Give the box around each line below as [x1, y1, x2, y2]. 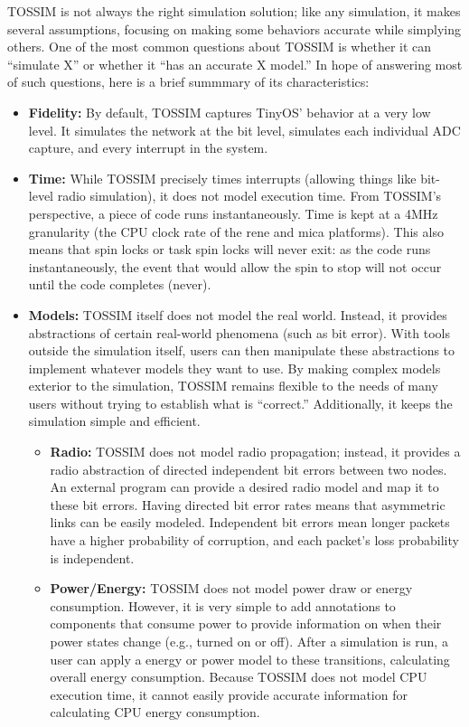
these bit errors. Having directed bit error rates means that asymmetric [50, 495, 446, 514]
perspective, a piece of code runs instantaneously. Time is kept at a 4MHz [28, 203, 438, 222]
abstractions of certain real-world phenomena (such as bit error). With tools [28, 323, 450, 342]
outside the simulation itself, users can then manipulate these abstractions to [28, 341, 455, 360]
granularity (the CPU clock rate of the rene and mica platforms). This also [28, 222, 444, 241]
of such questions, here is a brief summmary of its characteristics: [7, 72, 370, 91]
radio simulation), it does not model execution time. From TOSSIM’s [57, 186, 442, 205]
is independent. [50, 548, 135, 567]
